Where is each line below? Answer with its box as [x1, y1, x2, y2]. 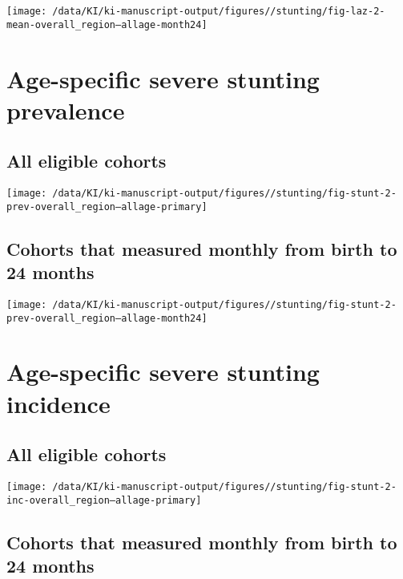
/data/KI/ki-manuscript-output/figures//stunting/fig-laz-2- [52, 6, 385, 17]
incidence [6, 387, 111, 419]
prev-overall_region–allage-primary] [6, 200, 208, 213]
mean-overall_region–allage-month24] [6, 18, 208, 30]
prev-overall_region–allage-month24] [6, 312, 208, 324]
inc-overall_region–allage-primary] [6, 494, 202, 506]
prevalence [6, 93, 125, 126]
